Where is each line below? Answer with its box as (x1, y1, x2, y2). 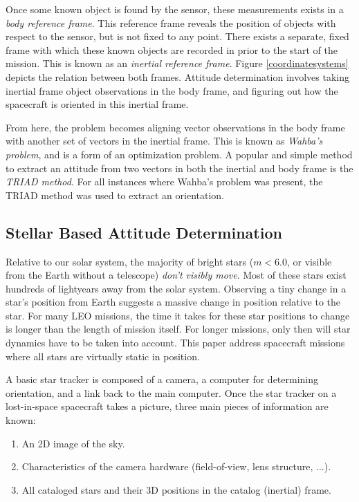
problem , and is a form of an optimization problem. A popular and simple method (6, 147, 353, 161)
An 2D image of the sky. (21, 436, 125, 450)
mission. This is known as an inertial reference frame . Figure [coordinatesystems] (6, 56, 349, 71)
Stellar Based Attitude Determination (6, 221, 282, 243)
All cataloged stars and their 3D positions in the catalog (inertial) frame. (21, 482, 331, 496)
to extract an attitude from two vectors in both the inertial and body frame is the (6, 160, 353, 175)
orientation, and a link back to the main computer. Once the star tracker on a (6, 385, 337, 400)
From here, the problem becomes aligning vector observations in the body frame (6, 120, 345, 134)
